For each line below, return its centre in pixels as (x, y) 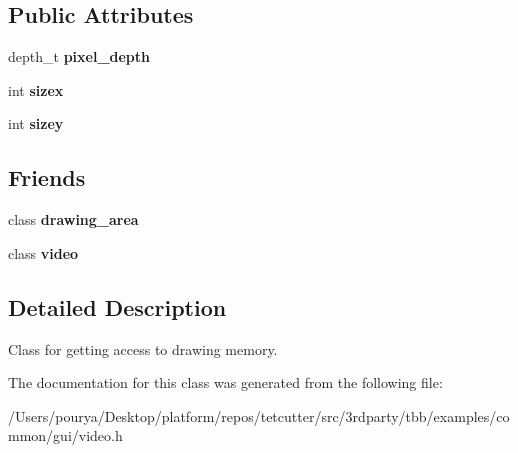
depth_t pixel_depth (79, 56)
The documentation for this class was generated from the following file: (225, 382)
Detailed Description (117, 306)
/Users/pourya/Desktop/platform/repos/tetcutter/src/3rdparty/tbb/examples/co (259, 415)
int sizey (36, 123)
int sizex (36, 89)
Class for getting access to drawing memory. (143, 348)
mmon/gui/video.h (65, 435)
